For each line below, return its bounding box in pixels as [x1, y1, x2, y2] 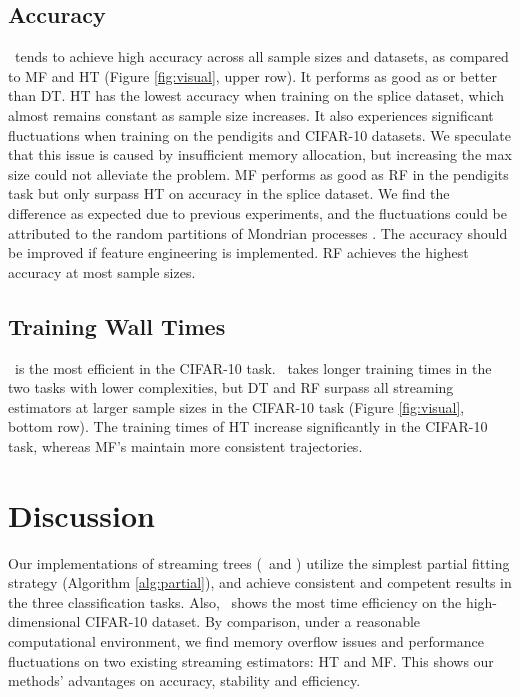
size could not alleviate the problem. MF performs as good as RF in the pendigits [8, 163, 509, 184]
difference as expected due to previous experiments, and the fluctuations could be [8, 202, 507, 223]
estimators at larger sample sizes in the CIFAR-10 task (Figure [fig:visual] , [8, 396, 465, 417]
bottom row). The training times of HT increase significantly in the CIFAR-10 [8, 416, 488, 437]
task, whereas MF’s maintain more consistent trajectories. [8, 435, 363, 456]
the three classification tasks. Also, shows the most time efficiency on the [8, 591, 462, 612]
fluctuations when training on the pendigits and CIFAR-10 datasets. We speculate [8, 124, 511, 145]
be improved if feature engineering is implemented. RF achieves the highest [8, 242, 469, 263]
